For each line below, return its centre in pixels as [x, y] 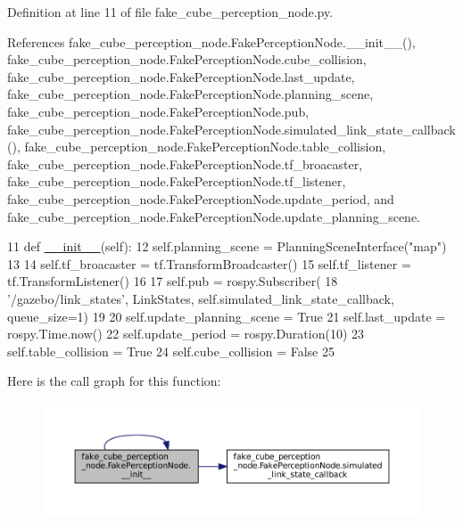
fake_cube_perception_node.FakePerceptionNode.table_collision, [205, 147]
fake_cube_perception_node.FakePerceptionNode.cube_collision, [187, 59]
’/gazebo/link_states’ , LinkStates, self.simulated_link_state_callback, [201, 298]
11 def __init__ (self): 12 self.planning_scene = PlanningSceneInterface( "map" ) [227, 246]
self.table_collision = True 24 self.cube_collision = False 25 [171, 351]
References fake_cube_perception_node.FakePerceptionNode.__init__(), [211, 41]
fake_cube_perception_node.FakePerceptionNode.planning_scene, [190, 94]
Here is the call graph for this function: [114, 381]
